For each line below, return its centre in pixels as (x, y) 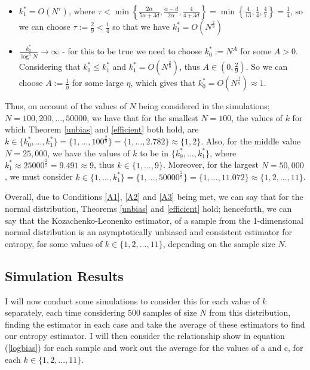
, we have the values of (89, 152)
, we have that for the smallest (142, 117)
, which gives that (163, 83)
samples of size (170, 312)
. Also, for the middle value (251, 141)
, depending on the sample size (219, 243)
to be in (154, 152)
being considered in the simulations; (204, 106)
